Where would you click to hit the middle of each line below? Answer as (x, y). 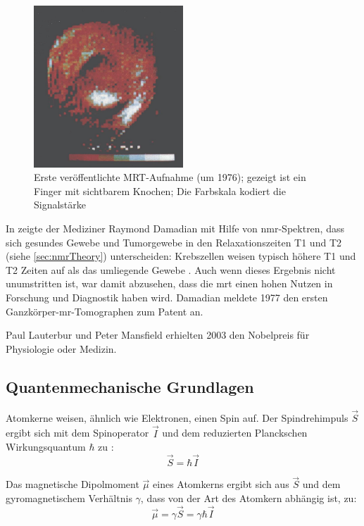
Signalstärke (60, 205)
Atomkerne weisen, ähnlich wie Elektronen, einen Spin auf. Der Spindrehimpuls (177, 417)
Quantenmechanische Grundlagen (130, 386)
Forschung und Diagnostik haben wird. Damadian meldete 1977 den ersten (167, 298)
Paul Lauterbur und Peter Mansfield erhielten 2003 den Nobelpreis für (158, 335)
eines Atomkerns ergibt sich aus (221, 484)
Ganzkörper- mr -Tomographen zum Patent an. (105, 311)
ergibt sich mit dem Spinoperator (77, 433)
